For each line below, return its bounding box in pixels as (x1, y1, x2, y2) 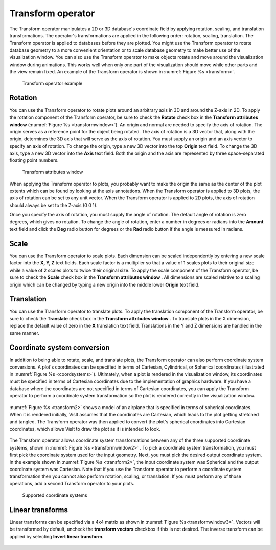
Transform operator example (22, 80, 83, 87)
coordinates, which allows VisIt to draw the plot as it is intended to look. (9, 426, 160, 432)
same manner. (9, 330, 39, 336)
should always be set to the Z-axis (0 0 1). (9, 202, 98, 208)
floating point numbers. (9, 157, 59, 164)
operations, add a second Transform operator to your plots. (9, 480, 135, 486)
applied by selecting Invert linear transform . (9, 533, 104, 539)
